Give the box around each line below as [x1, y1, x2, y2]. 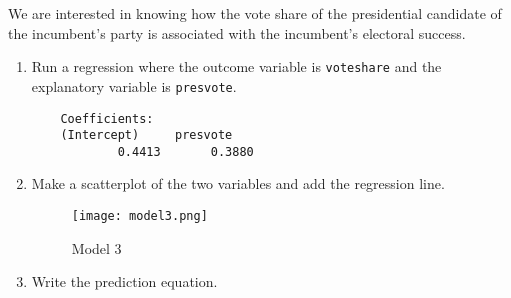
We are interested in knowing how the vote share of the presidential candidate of [8, 3, 502, 23]
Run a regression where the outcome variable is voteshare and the [31, 56, 442, 77]
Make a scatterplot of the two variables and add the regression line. [31, 173, 445, 194]
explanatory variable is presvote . [31, 75, 237, 96]
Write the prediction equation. [31, 271, 218, 292]
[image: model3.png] [71, 209, 208, 224]
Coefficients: [60, 111, 154, 126]
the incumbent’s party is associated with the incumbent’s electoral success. [8, 22, 466, 43]
